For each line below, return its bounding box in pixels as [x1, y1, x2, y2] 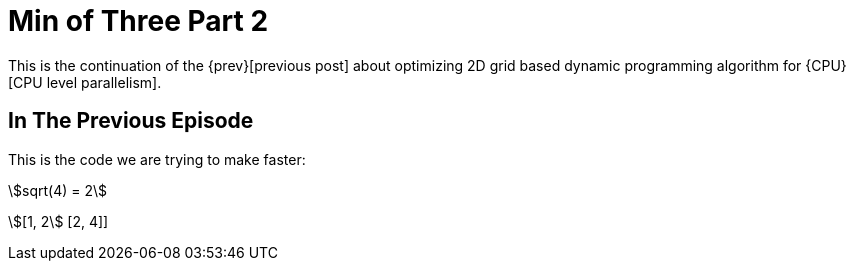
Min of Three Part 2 [8, 4, 269, 38]
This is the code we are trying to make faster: [8, 150, 306, 168]
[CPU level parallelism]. [8, 73, 162, 91]
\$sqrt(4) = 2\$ [8, 181, 108, 199]
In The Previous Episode [8, 108, 254, 134]
